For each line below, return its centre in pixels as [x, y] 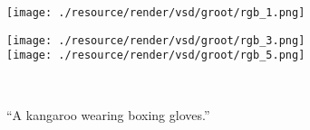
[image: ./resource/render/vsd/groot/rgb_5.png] [156, 56]
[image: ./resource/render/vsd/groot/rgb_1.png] [156, 13]
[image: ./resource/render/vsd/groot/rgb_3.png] [156, 40]
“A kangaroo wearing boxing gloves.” [108, 114]
